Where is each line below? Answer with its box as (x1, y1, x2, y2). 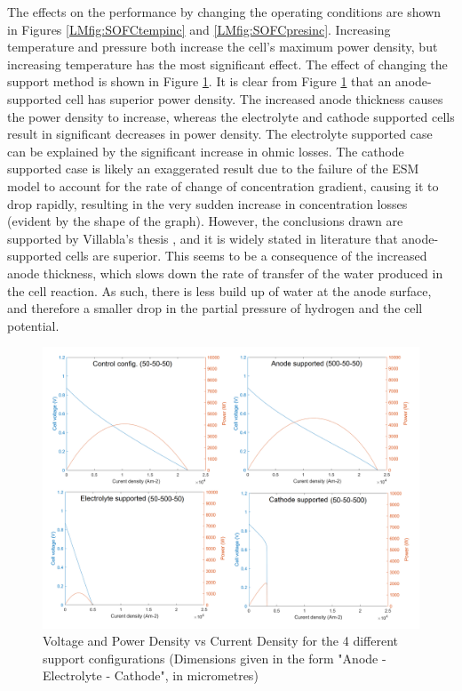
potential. (7, 316, 60, 334)
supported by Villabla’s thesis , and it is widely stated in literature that (7, 229, 398, 247)
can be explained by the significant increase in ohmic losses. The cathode (7, 141, 404, 160)
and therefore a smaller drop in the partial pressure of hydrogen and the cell (7, 299, 423, 317)
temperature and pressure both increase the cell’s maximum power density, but (7, 37, 438, 56)
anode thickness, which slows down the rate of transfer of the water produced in (7, 263, 443, 282)
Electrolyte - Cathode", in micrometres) (43, 666, 259, 685)
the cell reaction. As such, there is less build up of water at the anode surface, (7, 281, 432, 300)
